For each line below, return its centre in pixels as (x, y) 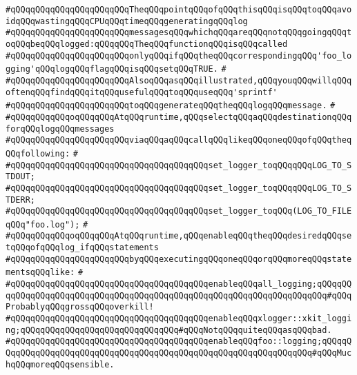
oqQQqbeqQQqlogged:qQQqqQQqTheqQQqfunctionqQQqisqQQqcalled (147, 44)
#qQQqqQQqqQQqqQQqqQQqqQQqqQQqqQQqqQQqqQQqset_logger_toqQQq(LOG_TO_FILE (179, 211)
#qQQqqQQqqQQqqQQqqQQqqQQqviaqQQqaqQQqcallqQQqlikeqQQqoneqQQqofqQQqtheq (179, 140)
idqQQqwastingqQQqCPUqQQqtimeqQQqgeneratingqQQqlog (127, 21)
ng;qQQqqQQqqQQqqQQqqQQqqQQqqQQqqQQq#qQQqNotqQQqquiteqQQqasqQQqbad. (169, 330)
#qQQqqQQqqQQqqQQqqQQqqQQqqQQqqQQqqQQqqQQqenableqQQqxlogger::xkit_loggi (179, 319)
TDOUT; (20, 177)
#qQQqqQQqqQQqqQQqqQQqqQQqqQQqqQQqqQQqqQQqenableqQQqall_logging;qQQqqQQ (179, 284)
